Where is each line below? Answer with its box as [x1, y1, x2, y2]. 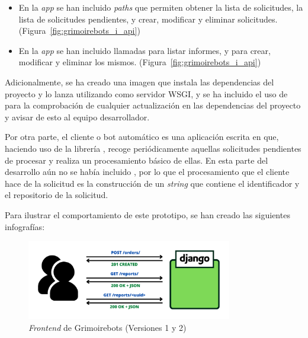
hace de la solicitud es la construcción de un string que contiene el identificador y [5, 177, 300, 189]
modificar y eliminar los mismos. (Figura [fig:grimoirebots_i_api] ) [18, 56, 261, 68]
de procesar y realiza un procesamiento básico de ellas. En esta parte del [5, 154, 268, 166]
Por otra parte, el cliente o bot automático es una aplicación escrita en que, [5, 130, 279, 143]
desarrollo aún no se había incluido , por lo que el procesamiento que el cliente [5, 165, 290, 178]
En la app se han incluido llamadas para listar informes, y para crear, [18, 44, 271, 56]
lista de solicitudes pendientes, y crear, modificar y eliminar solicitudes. [18, 12, 278, 25]
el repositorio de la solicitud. [5, 189, 108, 201]
